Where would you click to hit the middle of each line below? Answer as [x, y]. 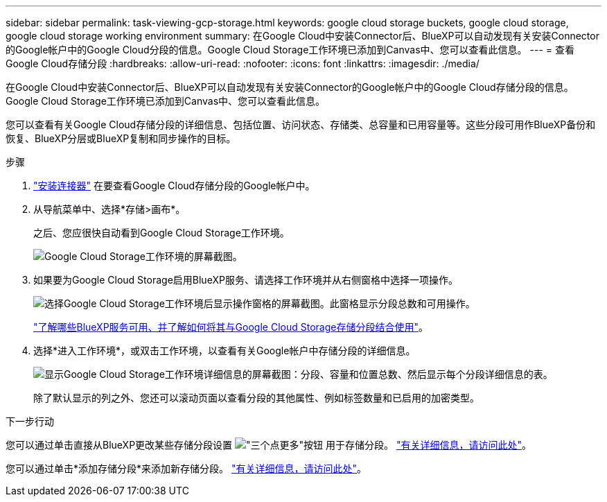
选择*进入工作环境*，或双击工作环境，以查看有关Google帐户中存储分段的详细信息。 [225, 350]
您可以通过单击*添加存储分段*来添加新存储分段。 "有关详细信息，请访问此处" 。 [186, 468]
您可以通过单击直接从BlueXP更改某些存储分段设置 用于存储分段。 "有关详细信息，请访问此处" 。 [269, 445]
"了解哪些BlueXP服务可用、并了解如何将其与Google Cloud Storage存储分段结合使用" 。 [231, 327]
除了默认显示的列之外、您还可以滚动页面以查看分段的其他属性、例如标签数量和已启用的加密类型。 [256, 398]
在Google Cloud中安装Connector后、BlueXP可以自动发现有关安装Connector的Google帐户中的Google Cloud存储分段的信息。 [290, 87]
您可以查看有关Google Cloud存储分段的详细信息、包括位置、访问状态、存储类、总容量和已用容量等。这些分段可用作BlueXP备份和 [301, 124]
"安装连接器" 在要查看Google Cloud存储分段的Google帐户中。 [174, 185]
